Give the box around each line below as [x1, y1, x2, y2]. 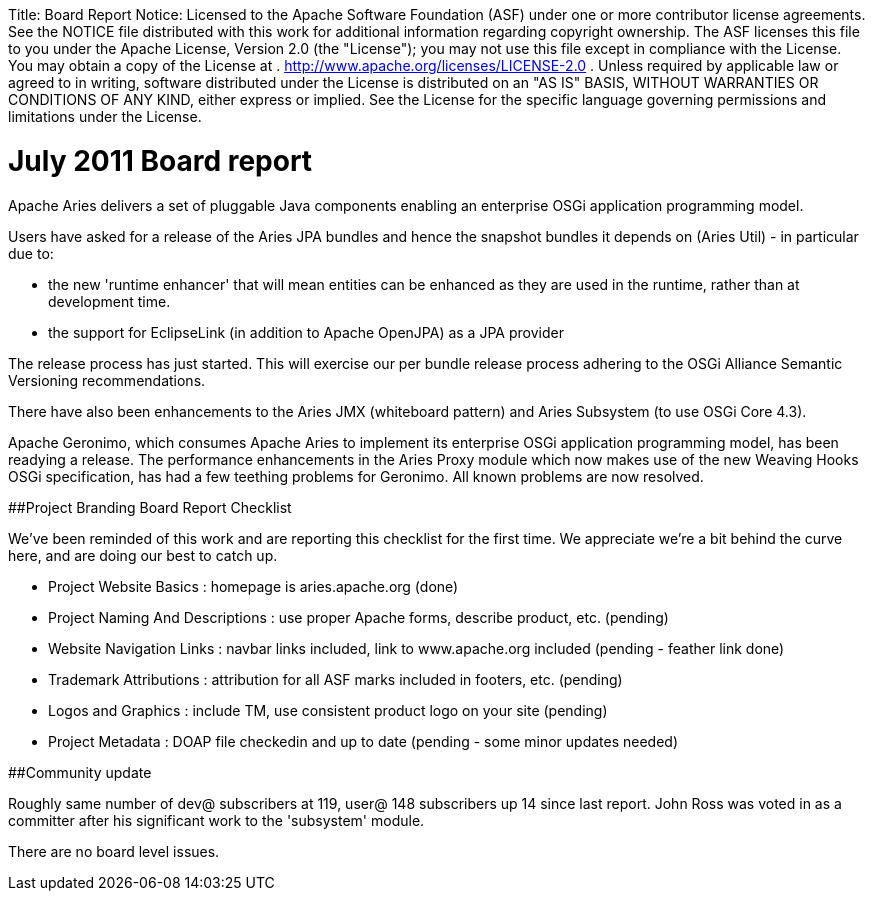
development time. [48, 292, 171, 310]
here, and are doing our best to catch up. [8, 546, 278, 564]
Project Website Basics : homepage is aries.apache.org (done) [48, 577, 459, 595]
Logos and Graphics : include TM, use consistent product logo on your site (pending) [48, 701, 608, 719]
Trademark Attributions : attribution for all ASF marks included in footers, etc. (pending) [48, 670, 623, 688]
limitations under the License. [8, 108, 202, 125]
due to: [8, 244, 54, 262]
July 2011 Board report [8, 143, 313, 178]
